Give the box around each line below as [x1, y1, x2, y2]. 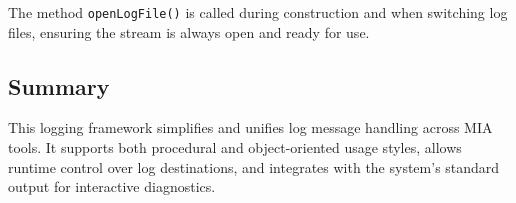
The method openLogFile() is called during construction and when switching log [8, 2, 508, 22]
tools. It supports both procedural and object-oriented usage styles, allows [8, 137, 462, 158]
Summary [8, 70, 110, 101]
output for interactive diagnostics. [8, 176, 216, 197]
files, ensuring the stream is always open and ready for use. [8, 21, 370, 42]
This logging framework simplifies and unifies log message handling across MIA [8, 117, 493, 138]
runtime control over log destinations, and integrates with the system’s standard [8, 156, 500, 177]
